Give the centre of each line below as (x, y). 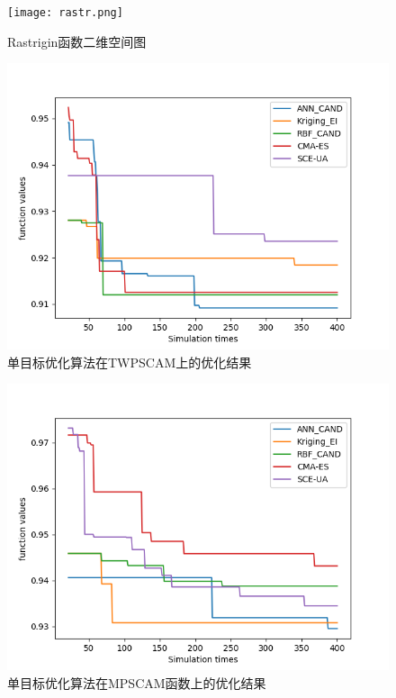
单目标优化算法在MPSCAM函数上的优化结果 (137, 683)
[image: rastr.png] (65, 13)
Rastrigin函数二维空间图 (77, 41)
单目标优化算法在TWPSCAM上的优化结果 (130, 362)
